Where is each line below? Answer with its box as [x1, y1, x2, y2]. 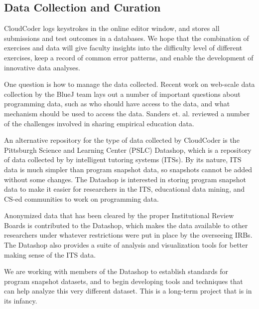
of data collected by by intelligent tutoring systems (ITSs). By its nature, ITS [4, 154, 242, 165]
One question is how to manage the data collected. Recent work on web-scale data [4, 79, 255, 89]
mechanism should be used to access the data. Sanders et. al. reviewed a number [4, 108, 250, 118]
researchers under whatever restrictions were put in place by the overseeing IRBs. [4, 230, 253, 240]
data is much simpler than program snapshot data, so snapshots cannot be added [4, 164, 253, 174]
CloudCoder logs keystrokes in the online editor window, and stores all [4, 23, 220, 33]
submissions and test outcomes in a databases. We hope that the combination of [4, 32, 249, 43]
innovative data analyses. [4, 62, 80, 72]
